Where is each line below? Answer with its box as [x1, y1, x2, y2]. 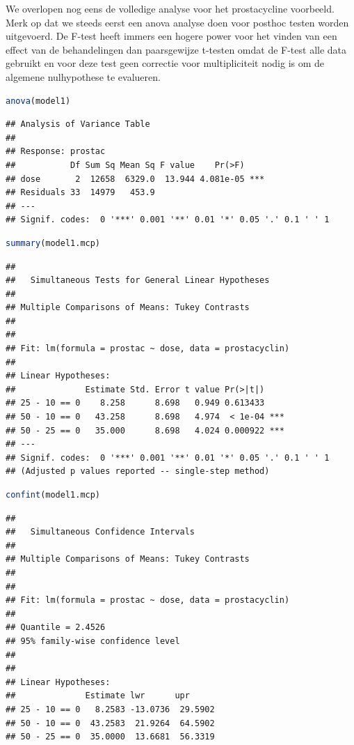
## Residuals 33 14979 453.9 [6, 187, 155, 198]
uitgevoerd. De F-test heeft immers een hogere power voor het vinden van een [6, 29, 337, 43]
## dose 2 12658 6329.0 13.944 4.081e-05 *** [6, 174, 265, 184]
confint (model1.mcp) [6, 490, 101, 500]
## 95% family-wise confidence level [6, 636, 180, 646]
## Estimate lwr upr [6, 691, 190, 701]
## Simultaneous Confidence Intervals [6, 527, 195, 537]
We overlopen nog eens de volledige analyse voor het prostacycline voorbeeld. [6, 1, 335, 15]
